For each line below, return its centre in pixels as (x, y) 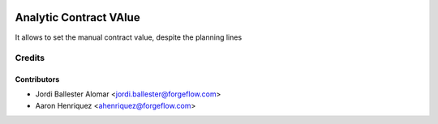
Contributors (37, 79)
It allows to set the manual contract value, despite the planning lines (129, 37)
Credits (30, 58)
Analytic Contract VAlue (78, 17)
